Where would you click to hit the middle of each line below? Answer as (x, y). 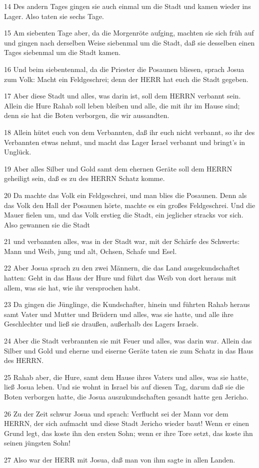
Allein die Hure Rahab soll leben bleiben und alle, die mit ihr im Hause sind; (122, 105)
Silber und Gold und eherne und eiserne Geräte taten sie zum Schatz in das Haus (129, 350)
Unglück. (18, 152)
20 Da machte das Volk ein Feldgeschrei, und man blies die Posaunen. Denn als (125, 195)
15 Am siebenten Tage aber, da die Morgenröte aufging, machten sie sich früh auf (129, 33)
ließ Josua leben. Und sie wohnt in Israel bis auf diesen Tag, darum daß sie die (124, 387)
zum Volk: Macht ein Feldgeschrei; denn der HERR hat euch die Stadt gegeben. (126, 79)
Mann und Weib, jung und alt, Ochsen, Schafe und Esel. (90, 251)
